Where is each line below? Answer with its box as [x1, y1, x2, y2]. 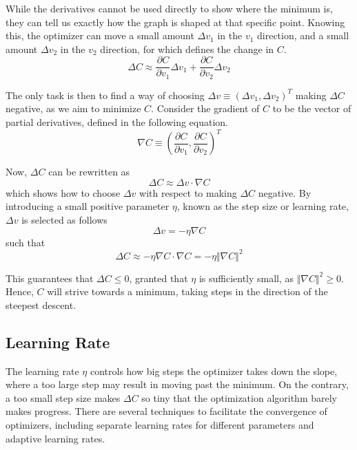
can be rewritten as [48, 164, 130, 179]
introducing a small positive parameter [6, 199, 170, 213]
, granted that [129, 270, 188, 285]
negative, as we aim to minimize [6, 101, 141, 116]
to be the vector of [272, 101, 351, 116]
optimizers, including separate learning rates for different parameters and [6, 418, 314, 431]
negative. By [258, 185, 312, 200]
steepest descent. [6, 297, 76, 312]
